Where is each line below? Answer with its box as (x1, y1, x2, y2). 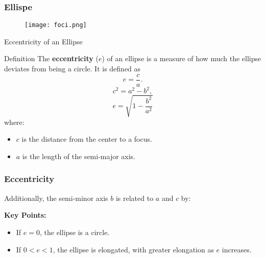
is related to (115, 192, 154, 203)
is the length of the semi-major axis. (22, 150, 136, 161)
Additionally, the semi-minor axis (4, 192, 108, 203)
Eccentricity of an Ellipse (4, 36, 83, 46)
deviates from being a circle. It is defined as (4, 63, 141, 74)
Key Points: (4, 210, 46, 220)
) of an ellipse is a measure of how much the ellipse (102, 53, 261, 64)
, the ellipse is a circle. (39, 226, 110, 237)
